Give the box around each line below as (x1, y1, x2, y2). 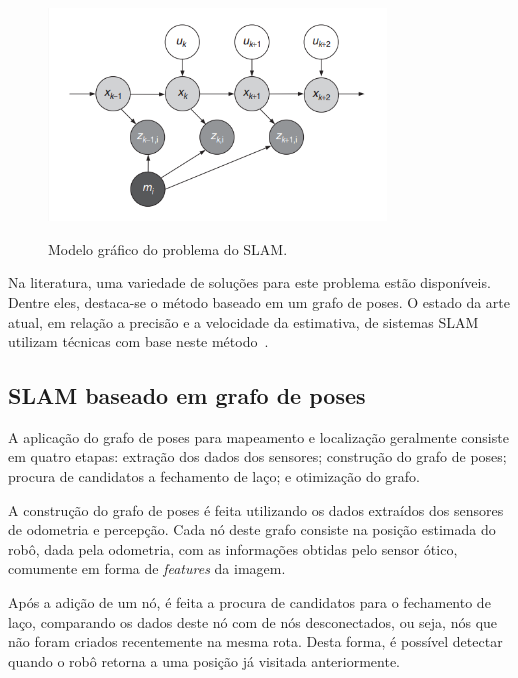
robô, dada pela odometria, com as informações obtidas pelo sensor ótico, (8, 538, 458, 559)
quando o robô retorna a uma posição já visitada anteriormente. (8, 650, 400, 671)
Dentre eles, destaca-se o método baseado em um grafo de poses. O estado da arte (8, 291, 511, 312)
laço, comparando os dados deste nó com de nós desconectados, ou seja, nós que (8, 611, 498, 632)
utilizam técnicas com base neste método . (8, 331, 269, 352)
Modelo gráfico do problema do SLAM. (48, 238, 288, 259)
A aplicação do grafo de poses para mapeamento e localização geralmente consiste (8, 426, 509, 447)
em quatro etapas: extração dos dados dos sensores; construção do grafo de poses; (8, 446, 507, 467)
